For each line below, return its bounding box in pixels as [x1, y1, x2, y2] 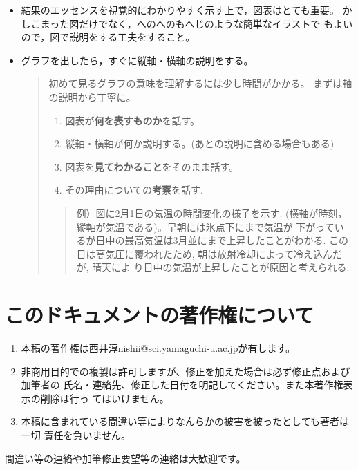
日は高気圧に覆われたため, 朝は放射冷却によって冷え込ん [76, 246, 333, 261]
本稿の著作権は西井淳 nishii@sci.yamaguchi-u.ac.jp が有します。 [21, 341, 296, 355]
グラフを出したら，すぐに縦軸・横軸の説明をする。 [21, 53, 254, 67]
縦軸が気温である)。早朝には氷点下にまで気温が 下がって [76, 219, 335, 234]
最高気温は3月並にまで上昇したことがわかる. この [124, 233, 348, 247]
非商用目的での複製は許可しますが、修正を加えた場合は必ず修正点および [21, 364, 350, 378]
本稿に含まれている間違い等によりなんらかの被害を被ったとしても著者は [21, 414, 349, 429]
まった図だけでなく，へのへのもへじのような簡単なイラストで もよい [40, 16, 353, 30]
